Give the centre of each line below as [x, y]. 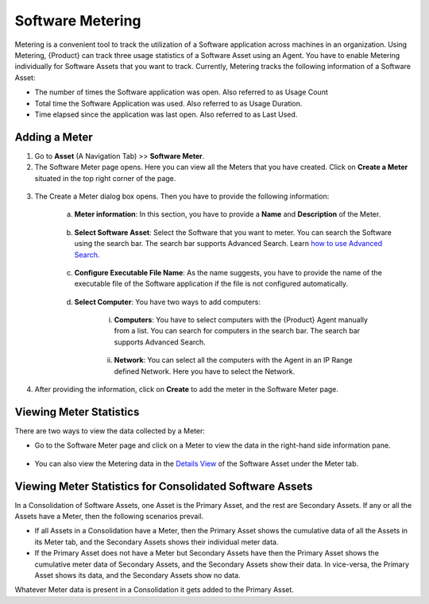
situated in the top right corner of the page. [105, 178]
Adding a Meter [54, 137]
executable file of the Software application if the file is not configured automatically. [211, 284]
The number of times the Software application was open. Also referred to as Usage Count [182, 92]
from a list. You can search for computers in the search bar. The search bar [237, 331]
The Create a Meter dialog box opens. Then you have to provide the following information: [182, 196]
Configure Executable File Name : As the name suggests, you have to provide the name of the [228, 272]
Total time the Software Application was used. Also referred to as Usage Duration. [168, 103]
